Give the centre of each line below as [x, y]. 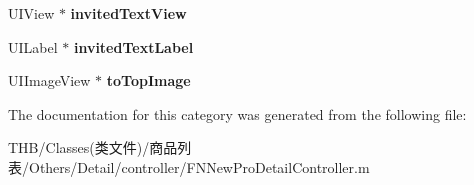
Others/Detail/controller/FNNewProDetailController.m [199, 166]
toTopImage [148, 80]
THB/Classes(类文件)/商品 [93, 147]
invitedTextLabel [133, 46]
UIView [31, 13]
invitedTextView [128, 13]
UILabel [33, 46]
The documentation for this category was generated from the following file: [237, 113]
